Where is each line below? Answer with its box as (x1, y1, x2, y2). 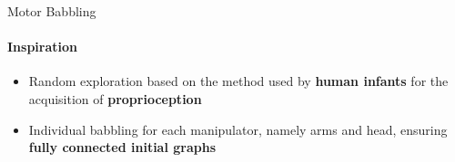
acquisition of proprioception (28, 89, 202, 108)
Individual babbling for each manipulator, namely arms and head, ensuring (28, 119, 448, 138)
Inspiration (7, 37, 77, 56)
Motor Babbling (7, 2, 96, 20)
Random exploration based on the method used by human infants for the (28, 71, 449, 91)
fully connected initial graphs (28, 138, 217, 157)
